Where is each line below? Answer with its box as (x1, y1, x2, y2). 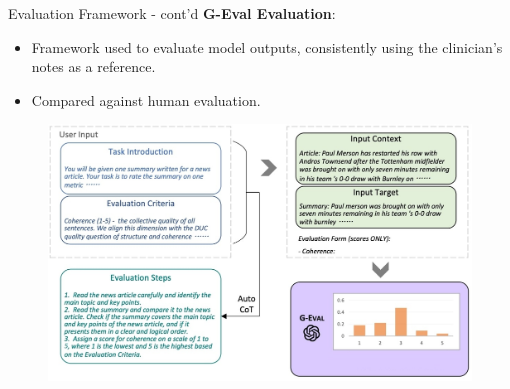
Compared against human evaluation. (31, 89, 261, 110)
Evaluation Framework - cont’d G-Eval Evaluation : (8, 3, 336, 23)
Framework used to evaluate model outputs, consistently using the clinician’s (31, 36, 503, 57)
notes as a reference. (31, 56, 156, 77)
